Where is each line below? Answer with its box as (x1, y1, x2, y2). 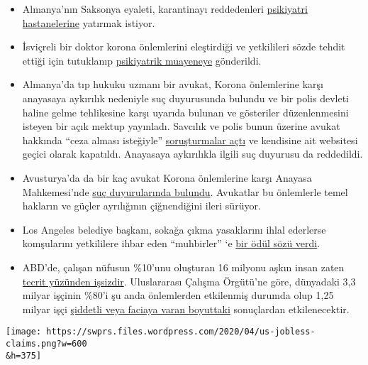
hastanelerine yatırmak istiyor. (22, 15, 155, 30)
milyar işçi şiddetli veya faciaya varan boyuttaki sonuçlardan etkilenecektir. (22, 301, 350, 316)
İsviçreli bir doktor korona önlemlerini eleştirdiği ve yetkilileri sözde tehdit (22, 39, 345, 54)
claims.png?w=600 (6, 338, 87, 349)
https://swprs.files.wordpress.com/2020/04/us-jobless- (46, 327, 316, 337)
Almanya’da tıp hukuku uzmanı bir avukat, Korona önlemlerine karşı (22, 77, 323, 92)
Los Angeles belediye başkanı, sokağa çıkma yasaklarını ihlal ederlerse (22, 222, 326, 236)
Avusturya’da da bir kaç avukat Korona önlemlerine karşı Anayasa (22, 170, 312, 185)
